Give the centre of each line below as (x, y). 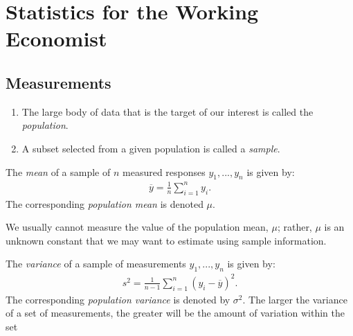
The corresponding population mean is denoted (105, 203)
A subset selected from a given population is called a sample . (151, 148)
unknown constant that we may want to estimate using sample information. (166, 240)
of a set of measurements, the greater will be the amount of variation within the (175, 313)
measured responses (164, 171)
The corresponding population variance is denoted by (118, 299)
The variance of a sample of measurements (96, 264)
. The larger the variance (295, 299)
